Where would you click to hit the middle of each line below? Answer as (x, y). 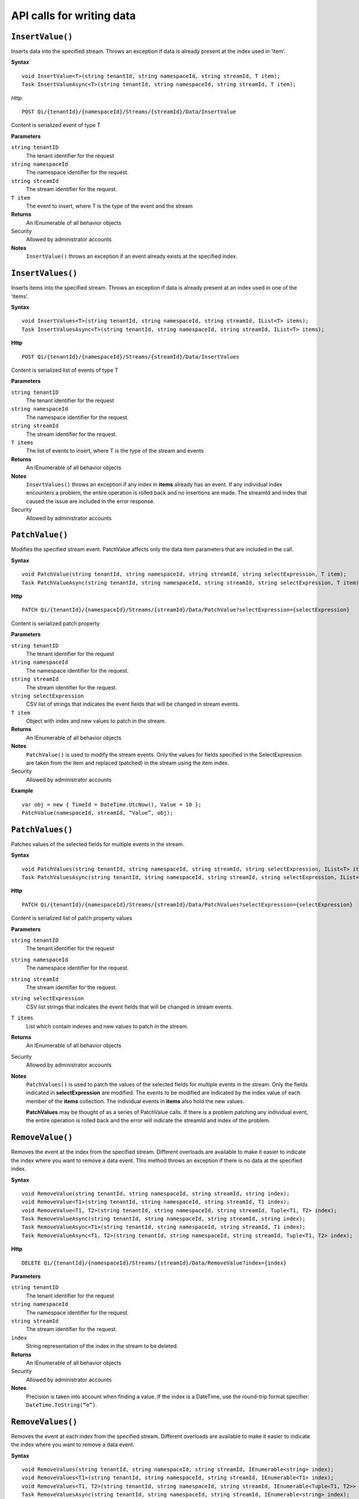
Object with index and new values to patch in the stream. (96, 721)
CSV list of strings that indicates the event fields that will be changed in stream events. (133, 704)
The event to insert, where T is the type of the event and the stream (109, 206)
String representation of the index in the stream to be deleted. (102, 1346)
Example (22, 791)
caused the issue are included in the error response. (90, 501)
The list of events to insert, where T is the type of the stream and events (115, 451)
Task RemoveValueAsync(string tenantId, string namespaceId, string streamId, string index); (164, 1219)
